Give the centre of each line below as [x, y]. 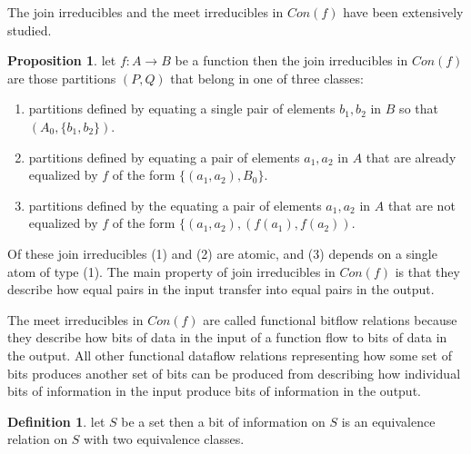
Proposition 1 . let [62, 60]
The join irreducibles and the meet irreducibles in [145, 12]
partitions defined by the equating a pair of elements [175, 205]
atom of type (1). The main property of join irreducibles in [171, 271]
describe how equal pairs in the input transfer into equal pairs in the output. [221, 289]
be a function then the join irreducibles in [291, 60]
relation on [38, 439]
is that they [427, 271]
